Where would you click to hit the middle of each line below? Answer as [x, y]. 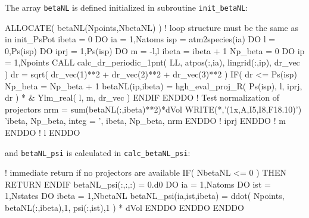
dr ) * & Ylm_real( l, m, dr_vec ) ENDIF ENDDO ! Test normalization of [142, 97]
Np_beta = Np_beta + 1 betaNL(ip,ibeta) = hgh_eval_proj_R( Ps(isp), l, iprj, [154, 85]
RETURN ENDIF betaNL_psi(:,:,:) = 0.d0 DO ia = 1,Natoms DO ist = [138, 184]
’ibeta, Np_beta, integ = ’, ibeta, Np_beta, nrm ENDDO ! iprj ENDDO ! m [145, 121]
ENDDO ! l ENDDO [43, 132]
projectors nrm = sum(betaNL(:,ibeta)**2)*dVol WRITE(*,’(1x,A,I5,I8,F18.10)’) [153, 109]
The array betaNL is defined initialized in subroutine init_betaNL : [127, 7]
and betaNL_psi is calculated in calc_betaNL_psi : [98, 152]
